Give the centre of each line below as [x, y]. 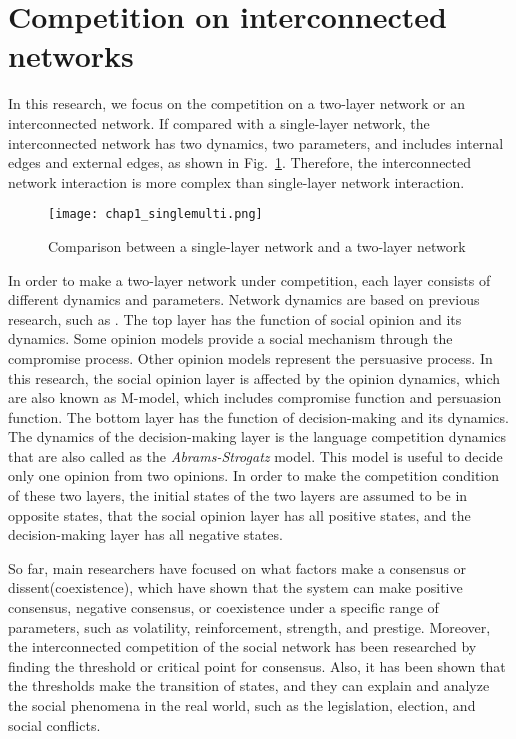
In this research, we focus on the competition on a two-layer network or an [236, 103]
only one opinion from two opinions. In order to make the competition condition [254, 475]
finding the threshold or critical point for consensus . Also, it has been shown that [257, 665]
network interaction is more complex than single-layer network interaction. [236, 181]
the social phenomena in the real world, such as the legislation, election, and [242, 705]
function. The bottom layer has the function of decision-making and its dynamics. [258, 416]
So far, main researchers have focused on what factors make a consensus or [237, 567]
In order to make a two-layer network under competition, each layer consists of [249, 279]
